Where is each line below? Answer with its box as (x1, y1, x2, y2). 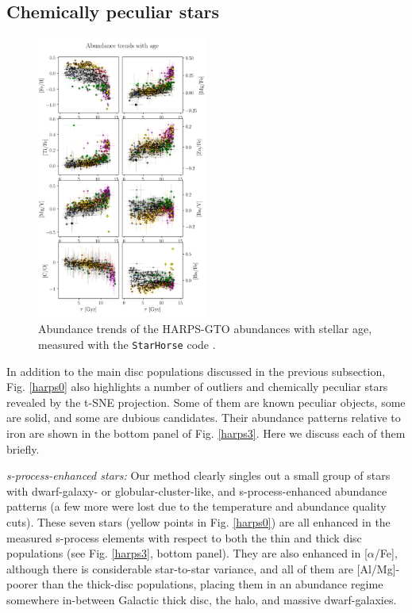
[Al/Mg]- (356, 560, 400, 577)
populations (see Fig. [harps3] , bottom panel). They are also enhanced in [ (6, 545, 368, 561)
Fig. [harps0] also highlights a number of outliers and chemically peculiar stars (6, 378, 388, 395)
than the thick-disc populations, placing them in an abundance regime (41, 576, 383, 592)
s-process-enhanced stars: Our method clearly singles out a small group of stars (6, 467, 391, 484)
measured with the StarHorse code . (38, 335, 216, 352)
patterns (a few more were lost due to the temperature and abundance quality (6, 498, 387, 515)
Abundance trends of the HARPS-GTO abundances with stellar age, (38, 320, 372, 337)
